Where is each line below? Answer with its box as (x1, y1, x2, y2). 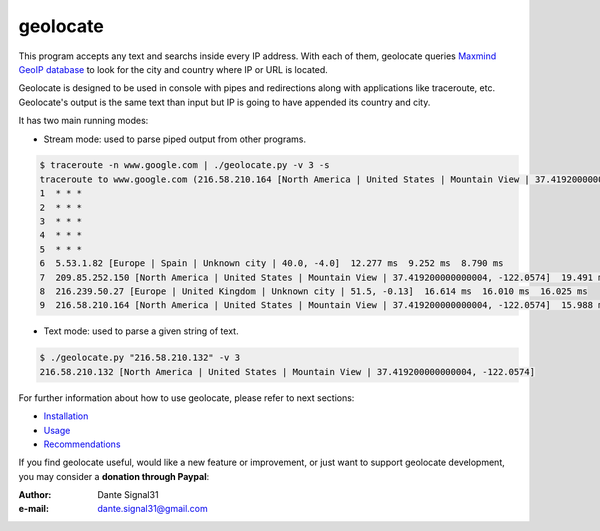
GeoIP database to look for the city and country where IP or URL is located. (18, 63, 329, 75)
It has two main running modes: (18, 115, 149, 127)
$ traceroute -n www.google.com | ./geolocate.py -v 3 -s (39, 160, 330, 171)
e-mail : (18, 503, 50, 515)
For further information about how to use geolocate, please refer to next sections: (18, 391, 355, 404)
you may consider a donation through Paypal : (18, 470, 210, 482)
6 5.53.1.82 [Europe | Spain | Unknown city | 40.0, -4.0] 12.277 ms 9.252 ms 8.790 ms (39, 258, 504, 269)
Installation (43, 410, 89, 422)
